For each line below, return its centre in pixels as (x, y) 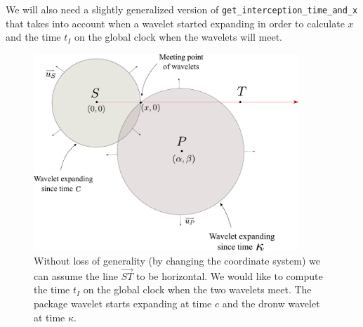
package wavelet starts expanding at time (123, 303)
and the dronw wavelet (271, 303)
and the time (33, 37)
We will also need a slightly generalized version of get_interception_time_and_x (182, 9)
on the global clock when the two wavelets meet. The (197, 289)
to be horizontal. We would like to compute (230, 275)
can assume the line (76, 275)
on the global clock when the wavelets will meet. (179, 37)
